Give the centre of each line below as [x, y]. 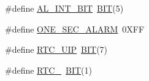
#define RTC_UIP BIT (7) [56, 49]
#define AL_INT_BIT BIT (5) [64, 8]
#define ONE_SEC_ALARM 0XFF [75, 29]
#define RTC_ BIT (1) [48, 70]
